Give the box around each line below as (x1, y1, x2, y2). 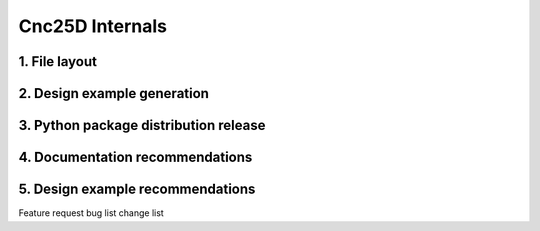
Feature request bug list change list (18, 207, 164, 219)
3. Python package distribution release (18, 117, 266, 134)
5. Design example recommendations (18, 181, 256, 198)
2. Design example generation (18, 85, 210, 102)
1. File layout (18, 53, 98, 70)
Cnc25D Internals (18, 15, 168, 37)
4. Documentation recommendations (18, 149, 253, 166)
